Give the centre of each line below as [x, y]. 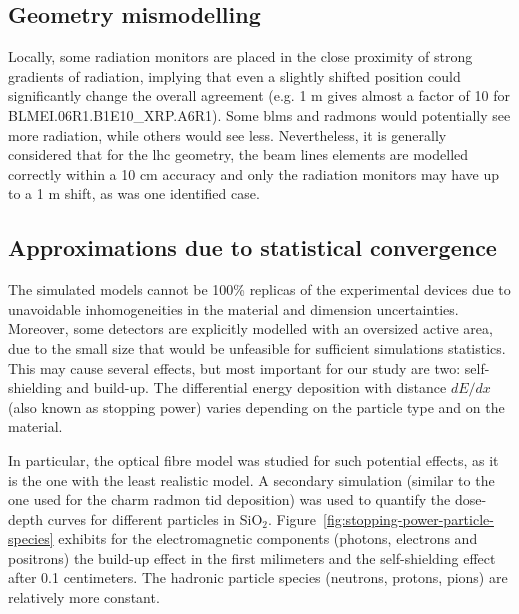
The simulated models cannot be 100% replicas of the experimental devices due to [259, 289]
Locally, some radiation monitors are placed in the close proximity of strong [240, 56]
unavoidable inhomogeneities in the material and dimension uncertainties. [233, 308]
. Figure [292, 518]
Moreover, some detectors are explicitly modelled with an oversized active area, [250, 328]
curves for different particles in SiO [155, 518]
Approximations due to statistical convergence [252, 247]
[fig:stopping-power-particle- [408, 518]
